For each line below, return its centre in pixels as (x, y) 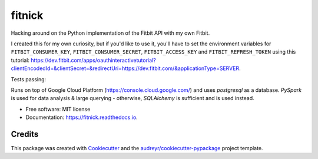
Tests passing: (29, 79)
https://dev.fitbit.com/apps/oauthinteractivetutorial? (93, 60)
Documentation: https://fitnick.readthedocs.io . (82, 117)
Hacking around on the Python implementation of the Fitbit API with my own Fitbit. (110, 33)
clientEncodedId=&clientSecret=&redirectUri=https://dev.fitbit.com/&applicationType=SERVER (125, 68)
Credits (25, 134)
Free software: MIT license (58, 109)
